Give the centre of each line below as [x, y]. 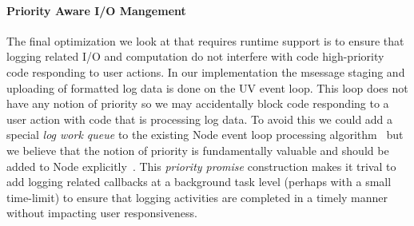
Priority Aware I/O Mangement [96, 10]
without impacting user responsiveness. [102, 213]
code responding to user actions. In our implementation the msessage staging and [206, 71]
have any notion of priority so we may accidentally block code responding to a [198, 103]
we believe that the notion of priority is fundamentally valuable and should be [198, 150]
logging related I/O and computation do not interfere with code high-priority [195, 56]
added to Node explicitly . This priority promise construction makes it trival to [201, 166]
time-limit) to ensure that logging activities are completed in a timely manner [197, 197]
